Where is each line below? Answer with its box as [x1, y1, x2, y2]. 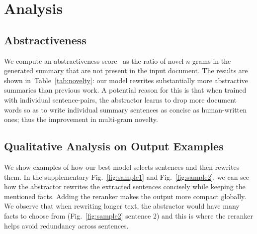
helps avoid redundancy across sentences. [4, 220, 129, 231]
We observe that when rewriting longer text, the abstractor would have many [4, 201, 240, 211]
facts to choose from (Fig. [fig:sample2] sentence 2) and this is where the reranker [4, 210, 253, 221]
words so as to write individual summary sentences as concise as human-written [4, 104, 247, 115]
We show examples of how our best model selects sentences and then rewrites [4, 161, 240, 172]
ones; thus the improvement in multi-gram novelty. [4, 114, 158, 124]
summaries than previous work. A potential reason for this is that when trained [4, 85, 247, 95]
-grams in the [190, 55, 231, 66]
